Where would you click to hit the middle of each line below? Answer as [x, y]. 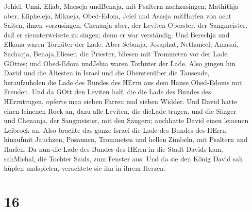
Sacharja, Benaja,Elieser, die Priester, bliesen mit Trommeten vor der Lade [116, 53]
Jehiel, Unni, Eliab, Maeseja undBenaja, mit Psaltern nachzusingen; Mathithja [121, 6]
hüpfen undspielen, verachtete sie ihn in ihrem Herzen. [85, 168]
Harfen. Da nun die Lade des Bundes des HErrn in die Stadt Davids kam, [114, 149]
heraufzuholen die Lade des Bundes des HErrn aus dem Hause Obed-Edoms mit [123, 82]
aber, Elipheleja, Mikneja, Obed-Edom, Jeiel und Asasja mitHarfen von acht [118, 15]
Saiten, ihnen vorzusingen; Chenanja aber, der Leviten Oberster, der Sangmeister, [126, 25]
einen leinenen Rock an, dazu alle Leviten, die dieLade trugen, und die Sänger [120, 111]
